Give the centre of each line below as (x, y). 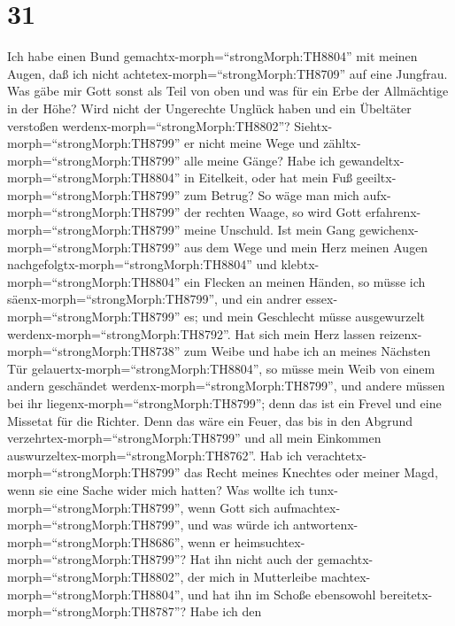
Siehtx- (313, 125)
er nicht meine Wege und (252, 143)
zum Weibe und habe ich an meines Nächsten (308, 351)
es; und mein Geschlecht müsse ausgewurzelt (305, 317)
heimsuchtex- (270, 541)
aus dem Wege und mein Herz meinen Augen (306, 247)
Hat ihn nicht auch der (251, 559)
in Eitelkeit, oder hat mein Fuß (268, 178)
